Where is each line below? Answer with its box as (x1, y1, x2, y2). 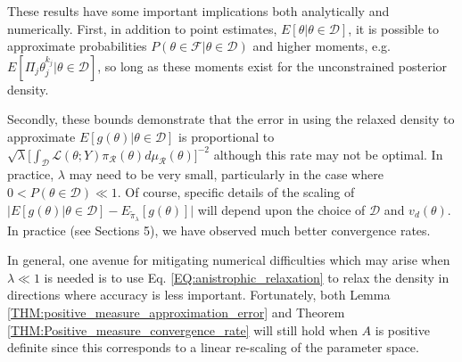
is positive (375, 320, 430, 339)
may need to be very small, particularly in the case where (69, 165, 384, 184)
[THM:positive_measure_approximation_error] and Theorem (7, 303, 345, 322)
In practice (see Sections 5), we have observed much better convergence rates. (7, 220, 431, 239)
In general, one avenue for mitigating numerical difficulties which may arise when (7, 251, 450, 269)
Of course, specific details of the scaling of (125, 182, 355, 201)
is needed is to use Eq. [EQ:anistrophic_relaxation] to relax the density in (44, 267, 450, 286)
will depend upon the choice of (197, 200, 366, 218)
